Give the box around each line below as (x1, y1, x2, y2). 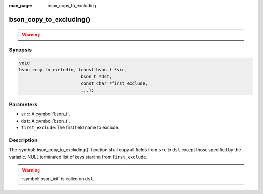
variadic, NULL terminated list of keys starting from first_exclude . (9, 154, 148, 159)
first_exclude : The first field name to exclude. (21, 124, 120, 131)
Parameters (9, 101, 38, 107)
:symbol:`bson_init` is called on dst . (22, 176, 94, 182)
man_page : (9, 3, 33, 8)
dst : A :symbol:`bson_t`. (21, 118, 70, 123)
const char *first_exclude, (80, 81, 148, 86)
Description (9, 137, 38, 143)
